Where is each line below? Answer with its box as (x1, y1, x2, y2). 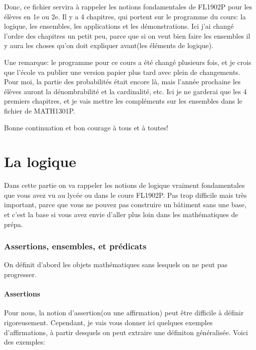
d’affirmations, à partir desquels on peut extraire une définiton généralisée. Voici (4, 327, 248, 337)
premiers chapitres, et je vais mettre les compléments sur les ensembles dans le (4, 96, 243, 106)
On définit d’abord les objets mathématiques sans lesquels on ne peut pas (4, 259, 228, 270)
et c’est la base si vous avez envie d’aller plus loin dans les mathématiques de (4, 209, 238, 220)
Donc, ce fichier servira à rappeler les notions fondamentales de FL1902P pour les (4, 1, 252, 11)
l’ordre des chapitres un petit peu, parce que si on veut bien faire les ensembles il (4, 30, 251, 41)
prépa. (4, 219, 23, 229)
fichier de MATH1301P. (4, 105, 75, 116)
